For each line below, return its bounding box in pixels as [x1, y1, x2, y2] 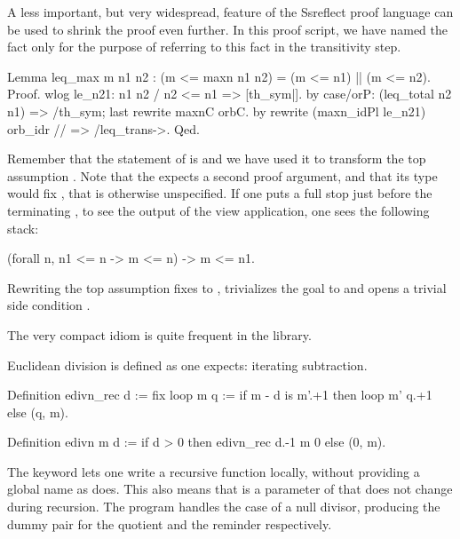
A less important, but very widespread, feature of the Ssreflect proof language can [7, 3, 454, 20]
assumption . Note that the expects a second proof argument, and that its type [7, 166, 438, 185]
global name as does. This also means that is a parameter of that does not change [7, 480, 453, 498]
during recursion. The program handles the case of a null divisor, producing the [7, 497, 440, 516]
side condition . [7, 296, 91, 314]
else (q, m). [7, 402, 68, 421]
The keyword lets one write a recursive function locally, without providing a [7, 462, 420, 480]
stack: [7, 218, 39, 237]
